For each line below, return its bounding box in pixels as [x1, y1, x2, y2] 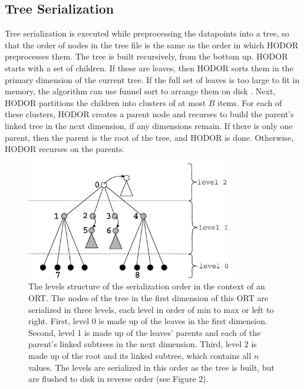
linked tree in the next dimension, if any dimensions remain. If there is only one [5, 119, 293, 131]
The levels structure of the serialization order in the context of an [28, 280, 265, 292]
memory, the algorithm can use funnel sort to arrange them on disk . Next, [5, 85, 276, 97]
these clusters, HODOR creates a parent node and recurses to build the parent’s [5, 108, 294, 120]
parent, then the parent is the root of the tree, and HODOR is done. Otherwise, [5, 131, 294, 143]
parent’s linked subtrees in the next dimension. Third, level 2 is [28, 338, 257, 350]
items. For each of [217, 96, 282, 108]
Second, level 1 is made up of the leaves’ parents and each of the [28, 326, 261, 338]
